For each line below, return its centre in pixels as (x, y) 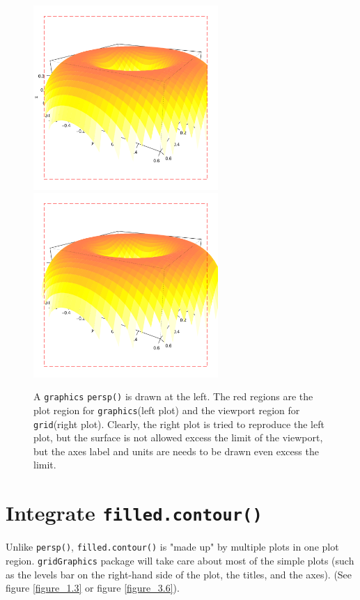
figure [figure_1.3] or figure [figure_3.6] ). (93, 588)
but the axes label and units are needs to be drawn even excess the (176, 451)
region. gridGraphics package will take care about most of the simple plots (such (180, 560)
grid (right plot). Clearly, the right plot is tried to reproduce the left (179, 424)
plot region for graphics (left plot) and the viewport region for (167, 410)
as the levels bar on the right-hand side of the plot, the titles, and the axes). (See (179, 574)
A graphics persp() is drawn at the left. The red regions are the (173, 396)
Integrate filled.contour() (134, 513)
